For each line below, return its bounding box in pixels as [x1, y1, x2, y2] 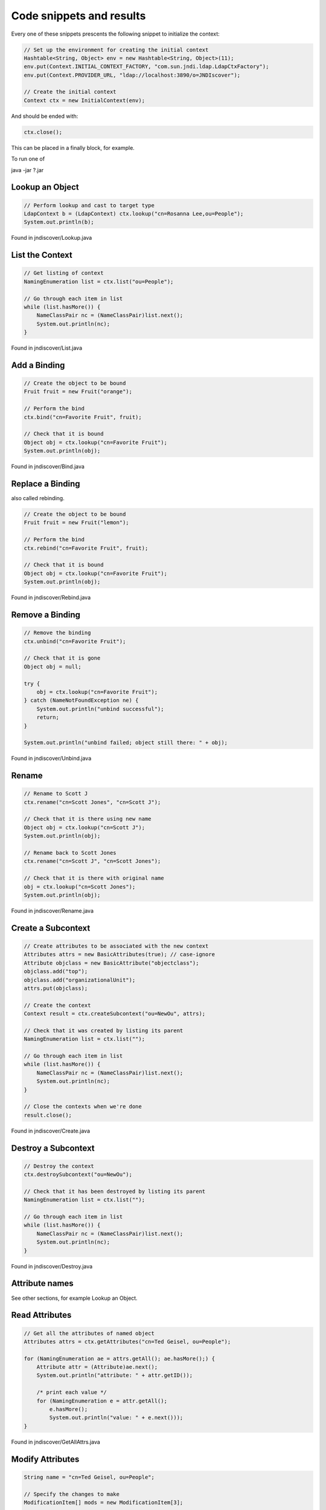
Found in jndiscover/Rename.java [11, 907, 94, 914]
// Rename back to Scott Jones [24, 849, 117, 856]
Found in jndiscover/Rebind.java [11, 594, 91, 601]
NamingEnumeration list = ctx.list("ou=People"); [24, 278, 174, 285]
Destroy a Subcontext [11, 1143, 95, 1153]
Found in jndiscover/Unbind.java [11, 755, 92, 762]
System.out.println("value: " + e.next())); [49, 1414, 184, 1421]
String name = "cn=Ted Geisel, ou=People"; [24, 1474, 155, 1480]
